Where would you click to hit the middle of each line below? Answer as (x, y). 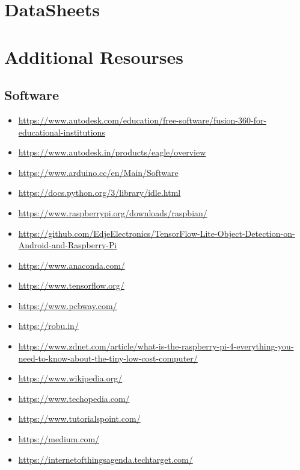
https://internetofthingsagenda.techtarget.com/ (106, 459)
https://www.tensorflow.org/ (71, 285)
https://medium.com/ (59, 439)
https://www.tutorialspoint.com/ (79, 418)
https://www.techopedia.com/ (74, 398)
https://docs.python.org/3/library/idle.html (99, 193)
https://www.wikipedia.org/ (70, 378)
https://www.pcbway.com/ (68, 305)
